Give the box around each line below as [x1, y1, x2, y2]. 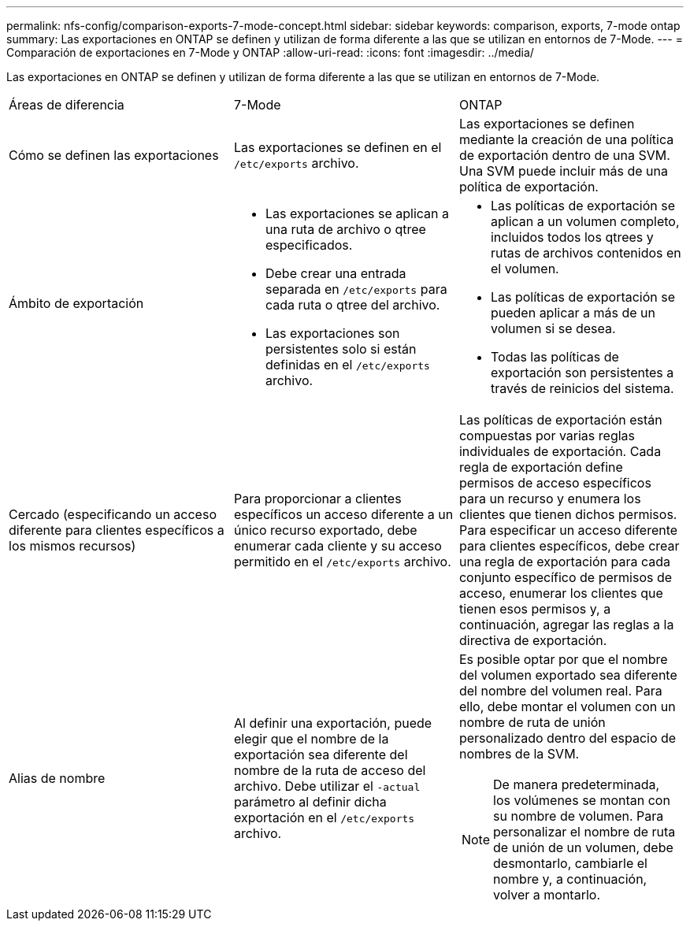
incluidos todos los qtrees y [490, 229, 654, 245]
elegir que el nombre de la [233, 731, 389, 747]
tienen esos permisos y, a [458, 601, 611, 617]
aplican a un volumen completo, [490, 213, 680, 229]
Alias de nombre [9, 770, 106, 786]
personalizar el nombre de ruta [493, 824, 676, 840]
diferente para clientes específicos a [9, 522, 224, 538]
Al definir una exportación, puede [233, 715, 432, 731]
